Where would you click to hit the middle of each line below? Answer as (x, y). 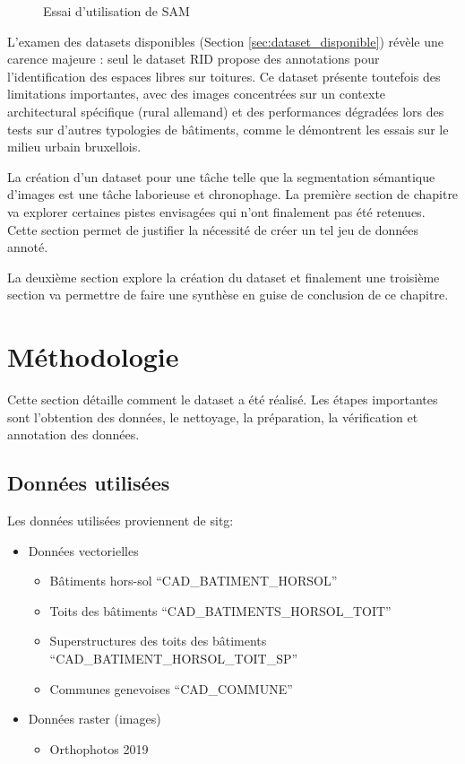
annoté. (28, 247)
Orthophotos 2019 (99, 748)
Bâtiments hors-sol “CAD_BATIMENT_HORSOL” (194, 581)
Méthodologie (93, 356)
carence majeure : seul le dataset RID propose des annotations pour (194, 59)
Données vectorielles (83, 550)
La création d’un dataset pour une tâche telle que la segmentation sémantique (221, 176)
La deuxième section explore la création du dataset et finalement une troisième (224, 277)
